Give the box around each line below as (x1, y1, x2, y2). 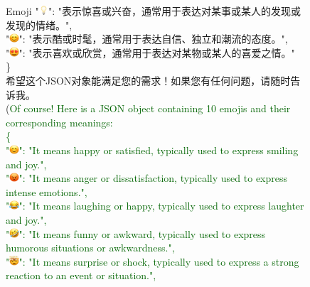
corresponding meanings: (6, 114, 113, 129)
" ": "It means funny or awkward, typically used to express (6, 226, 266, 241)
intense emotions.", (6, 184, 87, 199)
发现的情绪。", (6, 17, 73, 32)
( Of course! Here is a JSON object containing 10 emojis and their (6, 101, 291, 116)
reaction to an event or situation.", (6, 268, 156, 283)
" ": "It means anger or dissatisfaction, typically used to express (6, 170, 288, 185)
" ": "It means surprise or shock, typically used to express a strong (6, 254, 299, 269)
